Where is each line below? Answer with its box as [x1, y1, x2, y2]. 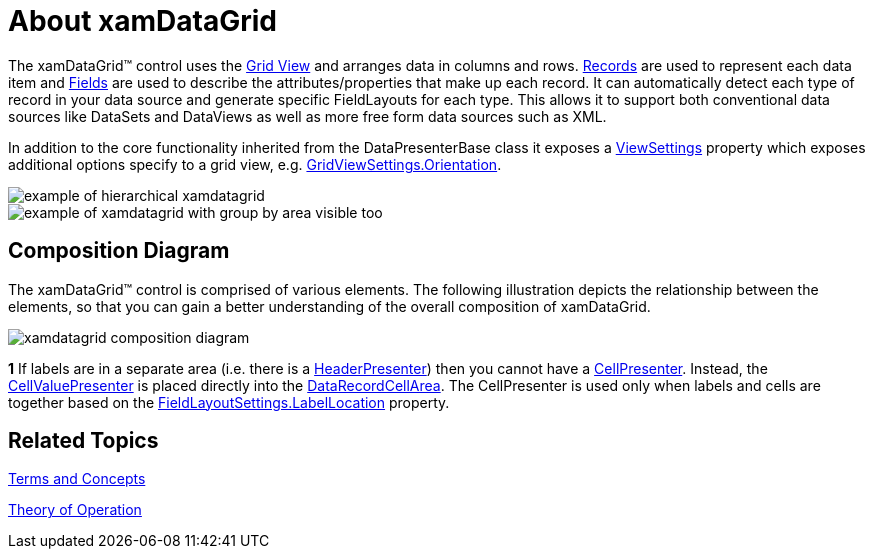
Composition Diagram [8, 238, 230, 264]
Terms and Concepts [8, 470, 146, 488]
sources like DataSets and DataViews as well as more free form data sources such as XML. [8, 107, 607, 125]
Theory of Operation [8, 501, 142, 519]
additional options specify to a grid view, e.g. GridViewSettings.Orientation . [8, 155, 502, 173]
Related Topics [8, 428, 159, 454]
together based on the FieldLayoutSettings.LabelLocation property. [8, 393, 450, 411]
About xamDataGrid [8, 4, 277, 38]
